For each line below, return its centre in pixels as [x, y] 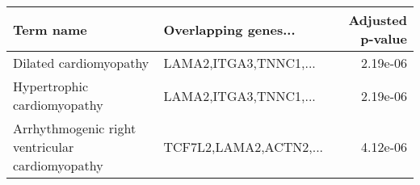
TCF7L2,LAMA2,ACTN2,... [244, 147]
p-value [384, 38]
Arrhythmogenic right [75, 128]
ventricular [44, 147]
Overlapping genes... [229, 29]
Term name [50, 29]
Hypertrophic [51, 86]
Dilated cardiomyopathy [81, 63]
